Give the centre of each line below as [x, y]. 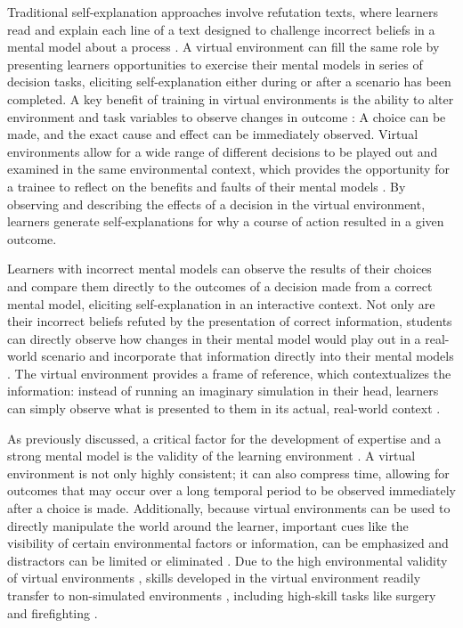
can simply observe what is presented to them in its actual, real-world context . [224, 408]
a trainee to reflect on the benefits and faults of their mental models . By [207, 186]
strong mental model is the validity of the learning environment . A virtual [211, 456]
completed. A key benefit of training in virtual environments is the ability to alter [231, 98]
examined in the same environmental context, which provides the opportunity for [228, 169]
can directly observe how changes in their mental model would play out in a [214, 338]
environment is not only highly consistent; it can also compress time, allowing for [228, 473]
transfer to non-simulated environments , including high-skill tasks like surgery [222, 595]
